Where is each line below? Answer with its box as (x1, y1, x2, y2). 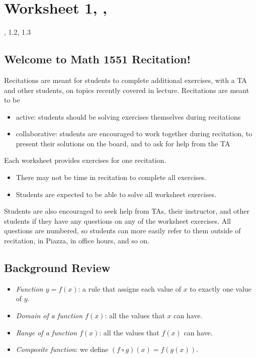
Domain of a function (16, 310, 83, 321)
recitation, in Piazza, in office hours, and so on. (4, 235, 149, 246)
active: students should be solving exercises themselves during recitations (16, 111, 241, 122)
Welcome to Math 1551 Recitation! (4, 51, 191, 67)
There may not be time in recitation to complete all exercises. (16, 172, 207, 183)
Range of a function (16, 327, 77, 337)
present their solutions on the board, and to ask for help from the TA (16, 138, 230, 148)
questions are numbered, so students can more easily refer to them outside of (4, 225, 241, 236)
